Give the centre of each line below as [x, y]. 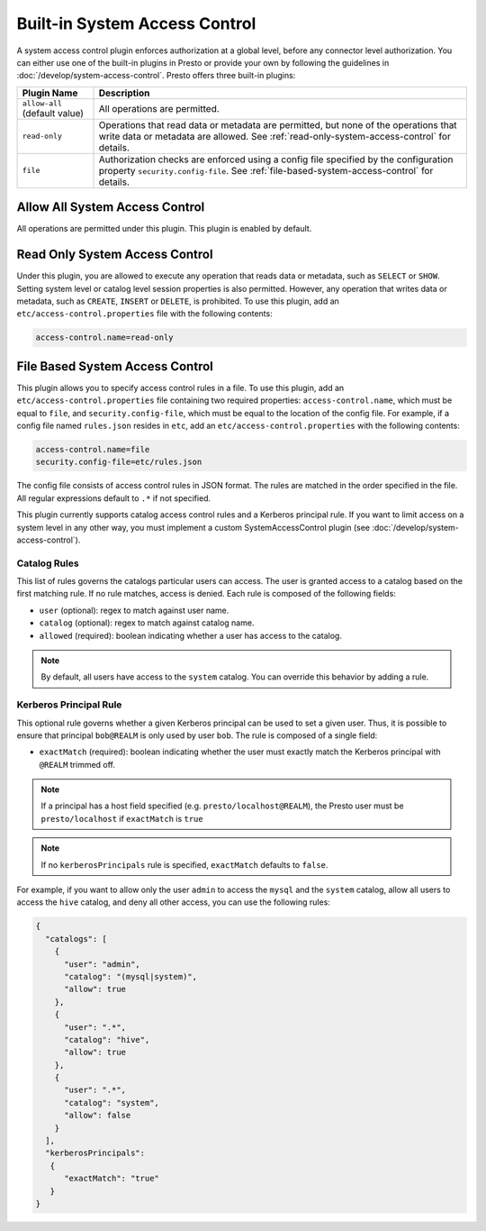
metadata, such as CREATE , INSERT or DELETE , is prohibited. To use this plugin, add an [178, 301]
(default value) [53, 113]
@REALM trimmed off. [77, 764]
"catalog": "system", [112, 1103]
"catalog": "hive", [107, 1040]
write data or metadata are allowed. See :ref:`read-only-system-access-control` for [275, 136]
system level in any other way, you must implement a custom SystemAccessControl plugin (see [193, 527]
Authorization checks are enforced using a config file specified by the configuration [276, 160]
